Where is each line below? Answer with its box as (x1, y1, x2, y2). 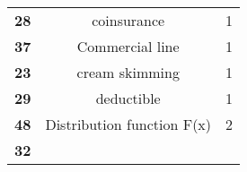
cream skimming (76, 62, 180, 82)
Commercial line (76, 36, 180, 56)
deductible (95, 88, 161, 108)
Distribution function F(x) (45, 114, 212, 134)
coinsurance (92, 10, 165, 30)
